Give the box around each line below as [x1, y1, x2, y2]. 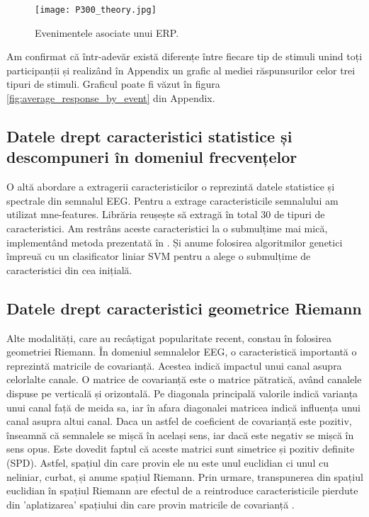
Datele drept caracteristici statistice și [6, 125, 293, 147]
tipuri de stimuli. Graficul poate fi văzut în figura [6, 76, 220, 91]
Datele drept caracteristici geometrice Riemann [6, 297, 362, 319]
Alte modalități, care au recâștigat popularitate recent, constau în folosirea [6, 330, 331, 345]
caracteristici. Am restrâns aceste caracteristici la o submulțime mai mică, [6, 221, 328, 235]
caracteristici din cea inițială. [6, 262, 132, 277]
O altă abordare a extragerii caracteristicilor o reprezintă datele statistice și [6, 179, 335, 194]
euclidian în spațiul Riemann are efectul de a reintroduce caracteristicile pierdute [6, 483, 358, 498]
